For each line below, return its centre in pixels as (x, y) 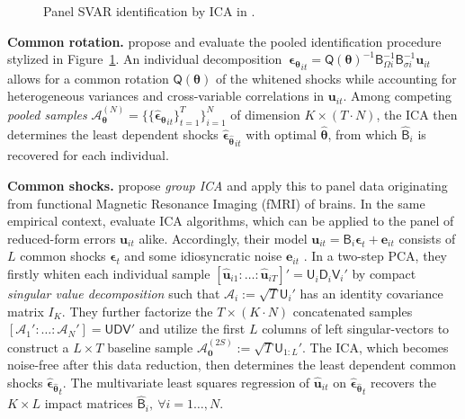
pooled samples (47, 114)
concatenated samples (353, 311)
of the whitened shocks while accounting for (336, 78)
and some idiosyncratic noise (203, 256)
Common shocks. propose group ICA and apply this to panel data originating (228, 185)
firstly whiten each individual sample (109, 273)
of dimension (265, 114)
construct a (38, 347)
